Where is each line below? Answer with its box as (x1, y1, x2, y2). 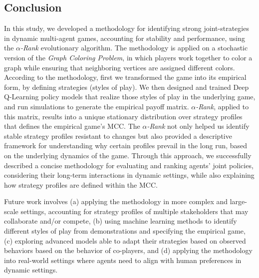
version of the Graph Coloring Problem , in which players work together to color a (4, 52, 253, 62)
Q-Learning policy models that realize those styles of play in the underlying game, (4, 91, 256, 102)
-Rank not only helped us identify (147, 121, 250, 131)
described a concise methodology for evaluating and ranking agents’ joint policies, (4, 160, 254, 170)
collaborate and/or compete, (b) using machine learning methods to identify (4, 216, 237, 226)
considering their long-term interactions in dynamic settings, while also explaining (4, 170, 255, 180)
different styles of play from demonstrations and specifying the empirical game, (4, 226, 246, 236)
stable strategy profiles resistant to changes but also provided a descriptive (4, 130, 232, 141)
